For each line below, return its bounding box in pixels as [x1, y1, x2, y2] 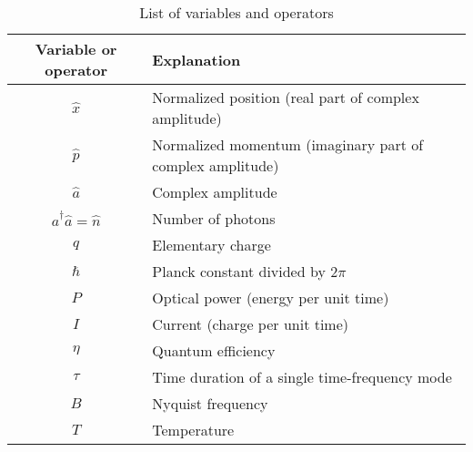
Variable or [35, 38, 117, 59]
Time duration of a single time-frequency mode [152, 366, 452, 387]
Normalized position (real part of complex [152, 87, 419, 108]
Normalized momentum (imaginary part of [152, 134, 424, 155]
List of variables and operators [139, 2, 334, 23]
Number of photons [152, 208, 276, 229]
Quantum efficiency [152, 340, 276, 361]
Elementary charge [152, 234, 271, 255]
